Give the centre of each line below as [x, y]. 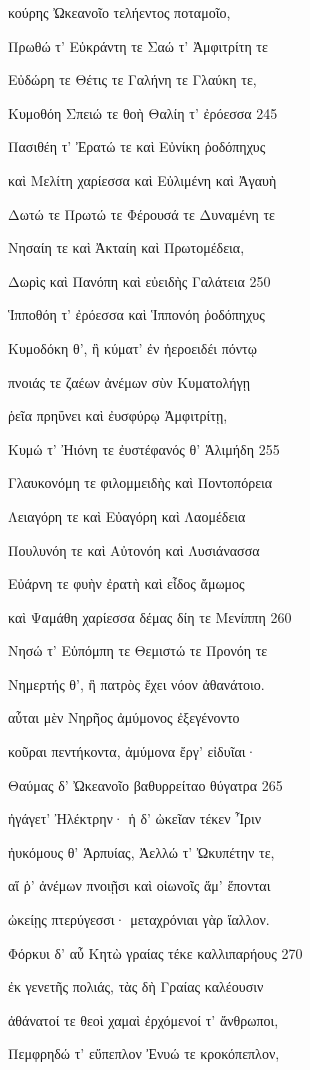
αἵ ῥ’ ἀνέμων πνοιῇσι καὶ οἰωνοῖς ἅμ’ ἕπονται [139, 885]
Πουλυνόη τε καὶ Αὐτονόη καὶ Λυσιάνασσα [134, 549]
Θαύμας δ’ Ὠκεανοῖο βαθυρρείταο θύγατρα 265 [145, 784]
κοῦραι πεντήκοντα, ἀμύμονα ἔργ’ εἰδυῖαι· [132, 751]
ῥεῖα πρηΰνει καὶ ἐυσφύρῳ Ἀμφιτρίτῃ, [118, 415]
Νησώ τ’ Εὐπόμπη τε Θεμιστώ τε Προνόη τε [138, 650]
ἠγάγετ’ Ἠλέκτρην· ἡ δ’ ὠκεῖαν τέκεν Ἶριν [135, 818]
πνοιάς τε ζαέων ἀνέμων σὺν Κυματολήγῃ [129, 381]
